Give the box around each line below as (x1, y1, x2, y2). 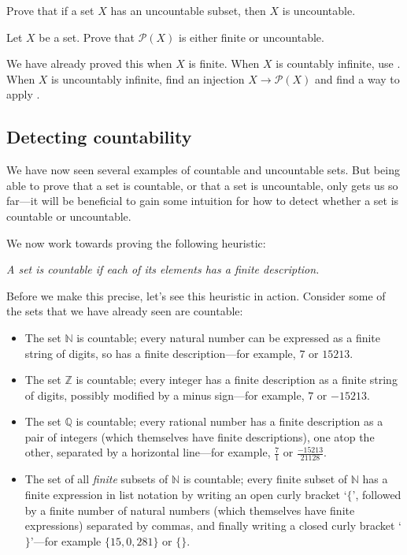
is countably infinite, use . (276, 55, 401, 72)
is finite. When (188, 55, 260, 72)
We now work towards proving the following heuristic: (6, 234, 266, 251)
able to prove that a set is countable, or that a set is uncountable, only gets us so (6, 177, 398, 193)
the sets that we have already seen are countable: (6, 303, 243, 319)
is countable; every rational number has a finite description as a (76, 413, 383, 430)
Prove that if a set (6, 2, 94, 18)
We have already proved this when (6, 55, 172, 72)
